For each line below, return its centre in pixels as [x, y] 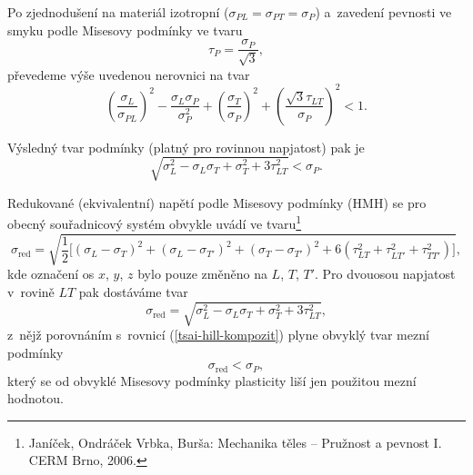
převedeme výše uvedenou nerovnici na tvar [129, 74]
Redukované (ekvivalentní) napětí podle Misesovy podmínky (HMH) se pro [217, 202]
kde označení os [51, 274]
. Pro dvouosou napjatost [385, 274]
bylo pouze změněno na [202, 274]
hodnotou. [35, 398]
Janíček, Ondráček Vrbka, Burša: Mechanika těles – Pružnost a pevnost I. [235, 442]
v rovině [31, 291]
